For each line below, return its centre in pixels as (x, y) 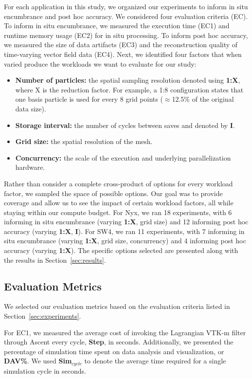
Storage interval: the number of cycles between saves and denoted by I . (125, 125)
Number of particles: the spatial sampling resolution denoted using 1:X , (128, 80)
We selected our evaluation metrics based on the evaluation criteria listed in (117, 306)
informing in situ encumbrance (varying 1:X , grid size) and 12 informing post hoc (126, 222)
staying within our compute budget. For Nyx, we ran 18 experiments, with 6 (118, 212)
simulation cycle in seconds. (45, 370)
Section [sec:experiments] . (43, 316)
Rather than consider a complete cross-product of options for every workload (118, 183)
